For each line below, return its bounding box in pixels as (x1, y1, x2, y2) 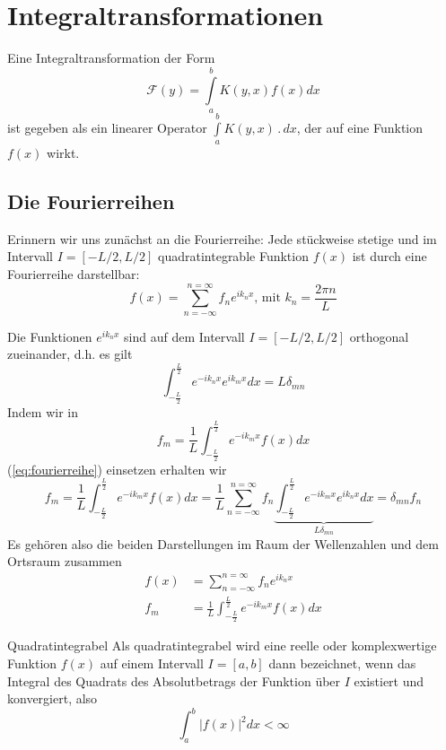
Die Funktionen (7, 327, 92, 345)
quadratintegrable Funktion (158, 247, 309, 266)
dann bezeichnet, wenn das (268, 653, 416, 672)
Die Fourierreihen (7, 187, 175, 215)
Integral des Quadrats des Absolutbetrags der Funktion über (7, 671, 341, 690)
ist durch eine (352, 247, 427, 266)
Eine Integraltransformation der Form (7, 48, 215, 67)
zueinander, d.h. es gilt (7, 344, 133, 363)
